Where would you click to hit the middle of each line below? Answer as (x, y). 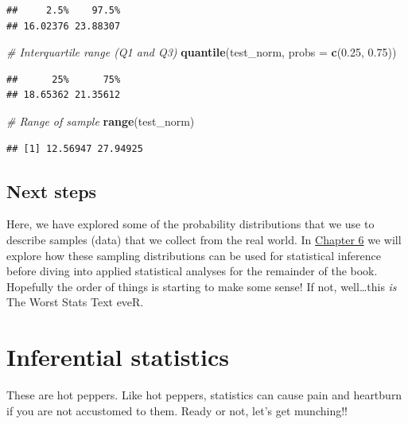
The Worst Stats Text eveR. (75, 302)
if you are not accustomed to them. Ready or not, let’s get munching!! (177, 410)
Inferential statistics (118, 357)
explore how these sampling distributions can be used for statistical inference (194, 255)
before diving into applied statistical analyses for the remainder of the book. (192, 271)
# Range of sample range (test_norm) (101, 121)
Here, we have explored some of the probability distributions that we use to (190, 224)
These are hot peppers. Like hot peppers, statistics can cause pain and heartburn (204, 395)
